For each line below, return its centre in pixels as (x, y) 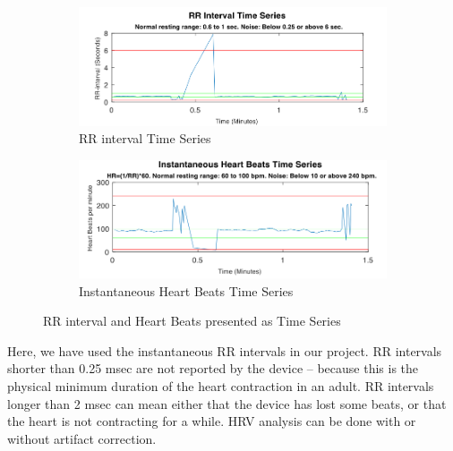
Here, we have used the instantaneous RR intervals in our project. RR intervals (225, 350)
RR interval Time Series (145, 138)
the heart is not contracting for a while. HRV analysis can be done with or (212, 421)
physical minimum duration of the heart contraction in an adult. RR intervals (221, 386)
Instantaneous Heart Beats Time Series (186, 290)
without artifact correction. (82, 438)
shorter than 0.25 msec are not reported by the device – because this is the (213, 368)
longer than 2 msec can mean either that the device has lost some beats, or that (227, 403)
